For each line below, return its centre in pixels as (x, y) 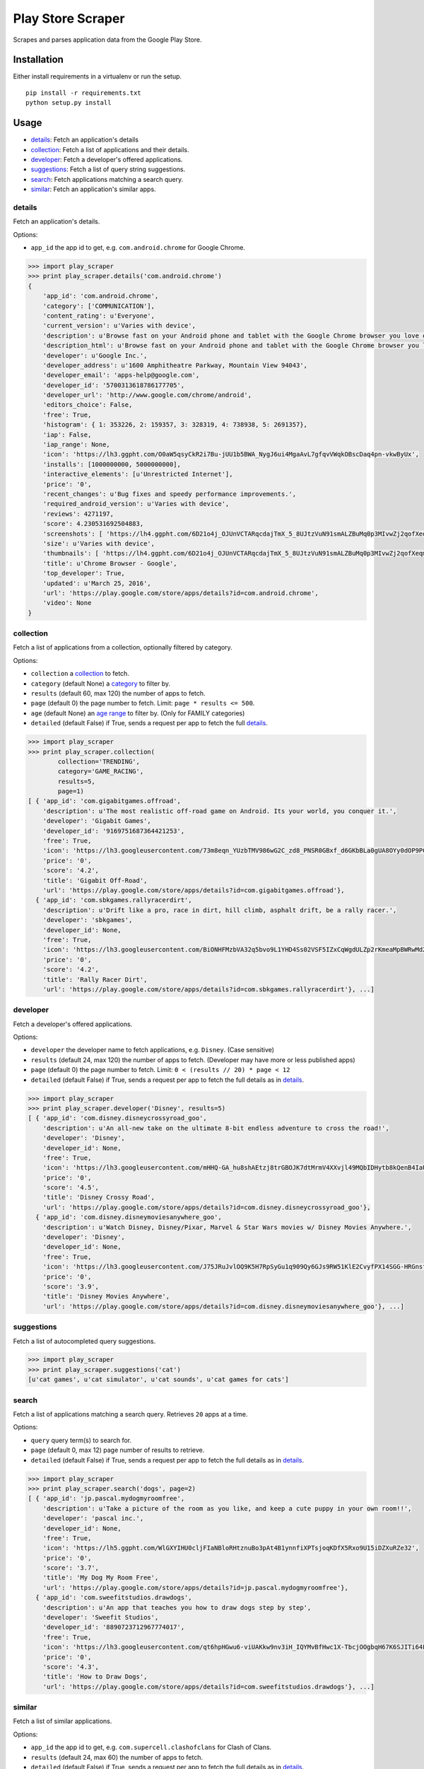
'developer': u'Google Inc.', (95, 355)
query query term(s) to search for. (81, 1440)
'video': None (67, 603)
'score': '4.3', (71, 1667)
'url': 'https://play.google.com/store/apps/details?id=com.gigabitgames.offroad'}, (194, 890)
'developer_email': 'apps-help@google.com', (121, 375)
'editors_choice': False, (88, 405)
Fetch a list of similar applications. (63, 1721)
